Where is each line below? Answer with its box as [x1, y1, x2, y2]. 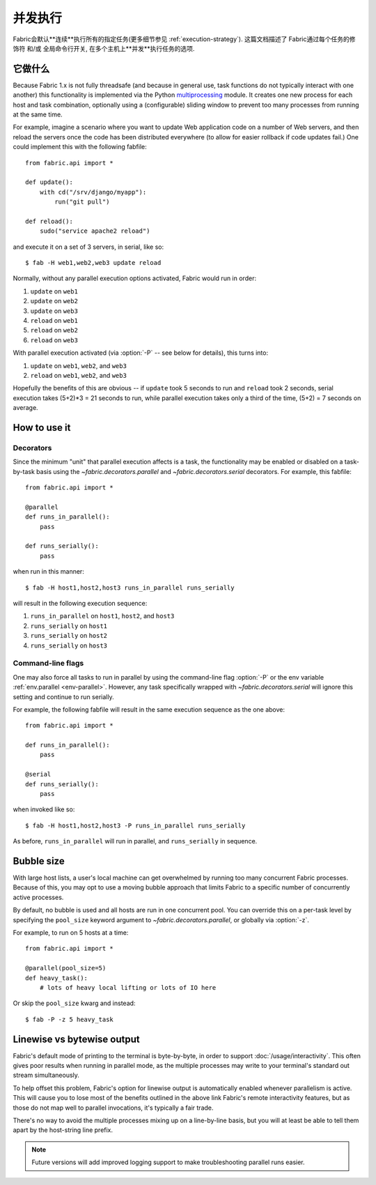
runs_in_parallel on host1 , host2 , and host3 [30, 612, 175, 620]
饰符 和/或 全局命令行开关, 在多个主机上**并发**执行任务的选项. [13, 44, 195, 52]
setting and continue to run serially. [13, 692, 114, 701]
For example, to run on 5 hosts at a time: [13, 928, 129, 937]
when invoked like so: [13, 805, 75, 813]
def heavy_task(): [25, 974, 88, 982]
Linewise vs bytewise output [13, 1033, 140, 1045]
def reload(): [25, 217, 73, 225]
